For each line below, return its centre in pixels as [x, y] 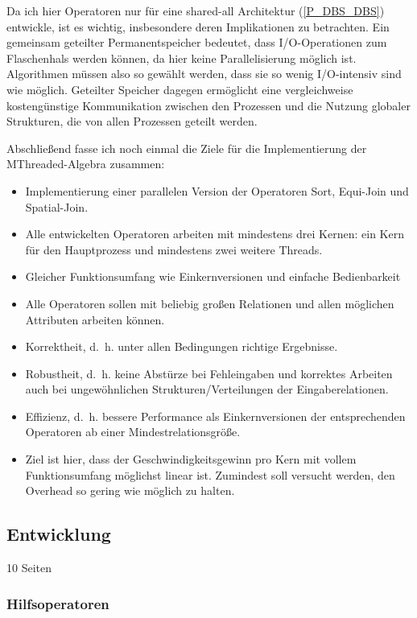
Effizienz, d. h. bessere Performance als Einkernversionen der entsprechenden [215, 416]
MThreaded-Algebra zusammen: [86, 164]
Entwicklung [59, 534]
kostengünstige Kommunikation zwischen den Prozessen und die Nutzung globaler [208, 105]
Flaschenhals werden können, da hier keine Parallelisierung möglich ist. [182, 58]
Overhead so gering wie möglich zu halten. [130, 490]
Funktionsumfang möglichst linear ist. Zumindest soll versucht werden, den [210, 474]
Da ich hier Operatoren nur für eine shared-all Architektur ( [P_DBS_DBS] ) [196, 10]
